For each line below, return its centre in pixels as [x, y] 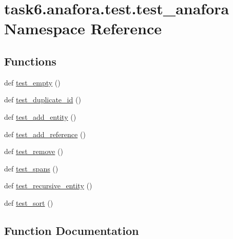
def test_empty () [32, 82]
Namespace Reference [83, 28]
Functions [30, 61]
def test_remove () [34, 151]
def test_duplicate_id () [43, 100]
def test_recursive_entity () [48, 186]
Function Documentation [72, 230]
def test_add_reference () [45, 134]
